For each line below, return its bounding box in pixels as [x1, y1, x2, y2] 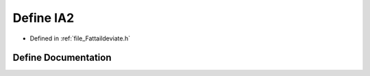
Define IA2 [12, 10, 75, 25]
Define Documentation [12, 52, 112, 64]
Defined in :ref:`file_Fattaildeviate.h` [29, 34, 131, 42]
